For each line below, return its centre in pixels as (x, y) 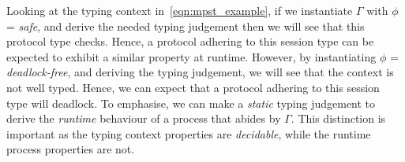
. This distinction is (338, 118)
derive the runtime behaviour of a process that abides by (144, 118)
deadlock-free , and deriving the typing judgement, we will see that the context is (200, 72)
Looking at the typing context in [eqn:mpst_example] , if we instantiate (180, 10)
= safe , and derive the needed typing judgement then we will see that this (186, 26)
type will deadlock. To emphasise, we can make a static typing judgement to (191, 103)
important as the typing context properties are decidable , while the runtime (189, 133)
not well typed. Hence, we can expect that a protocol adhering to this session (193, 87)
